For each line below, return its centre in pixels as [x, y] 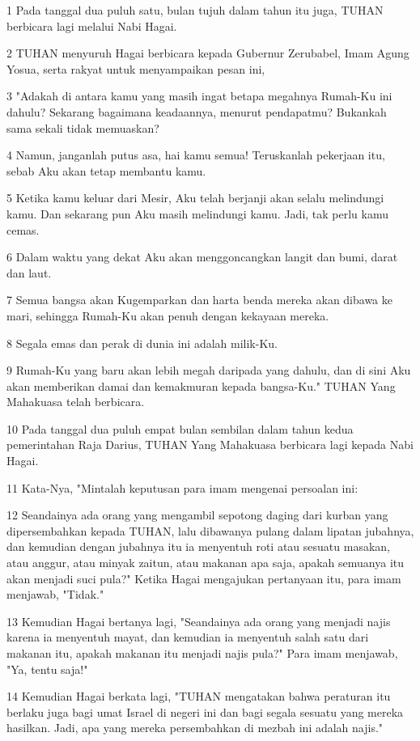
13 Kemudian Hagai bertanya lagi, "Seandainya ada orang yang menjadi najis [199, 621]
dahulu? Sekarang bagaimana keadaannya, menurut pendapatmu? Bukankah [197, 111]
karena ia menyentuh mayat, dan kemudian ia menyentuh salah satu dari [188, 637]
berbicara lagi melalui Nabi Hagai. [92, 25]
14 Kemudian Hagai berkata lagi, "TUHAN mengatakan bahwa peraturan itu [199, 696]
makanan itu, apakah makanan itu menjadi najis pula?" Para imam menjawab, [202, 653]
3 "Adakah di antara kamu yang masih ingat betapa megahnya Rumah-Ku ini [199, 96]
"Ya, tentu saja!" [47, 669]
